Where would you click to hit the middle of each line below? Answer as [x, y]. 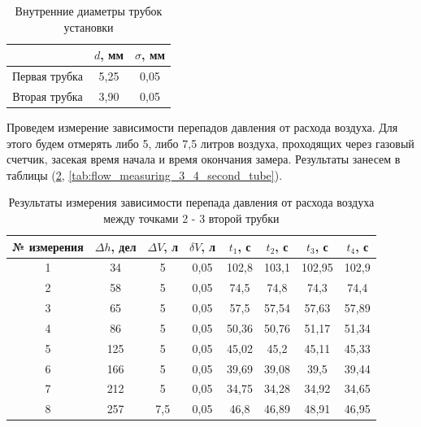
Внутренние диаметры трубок [89, 11]
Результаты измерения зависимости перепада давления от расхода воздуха [191, 202]
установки [89, 26]
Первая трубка [48, 76]
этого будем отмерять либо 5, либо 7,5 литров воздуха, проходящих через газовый [210, 143]
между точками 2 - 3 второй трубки [191, 218]
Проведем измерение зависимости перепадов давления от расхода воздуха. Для [202, 126]
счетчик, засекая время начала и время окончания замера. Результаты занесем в [204, 159]
